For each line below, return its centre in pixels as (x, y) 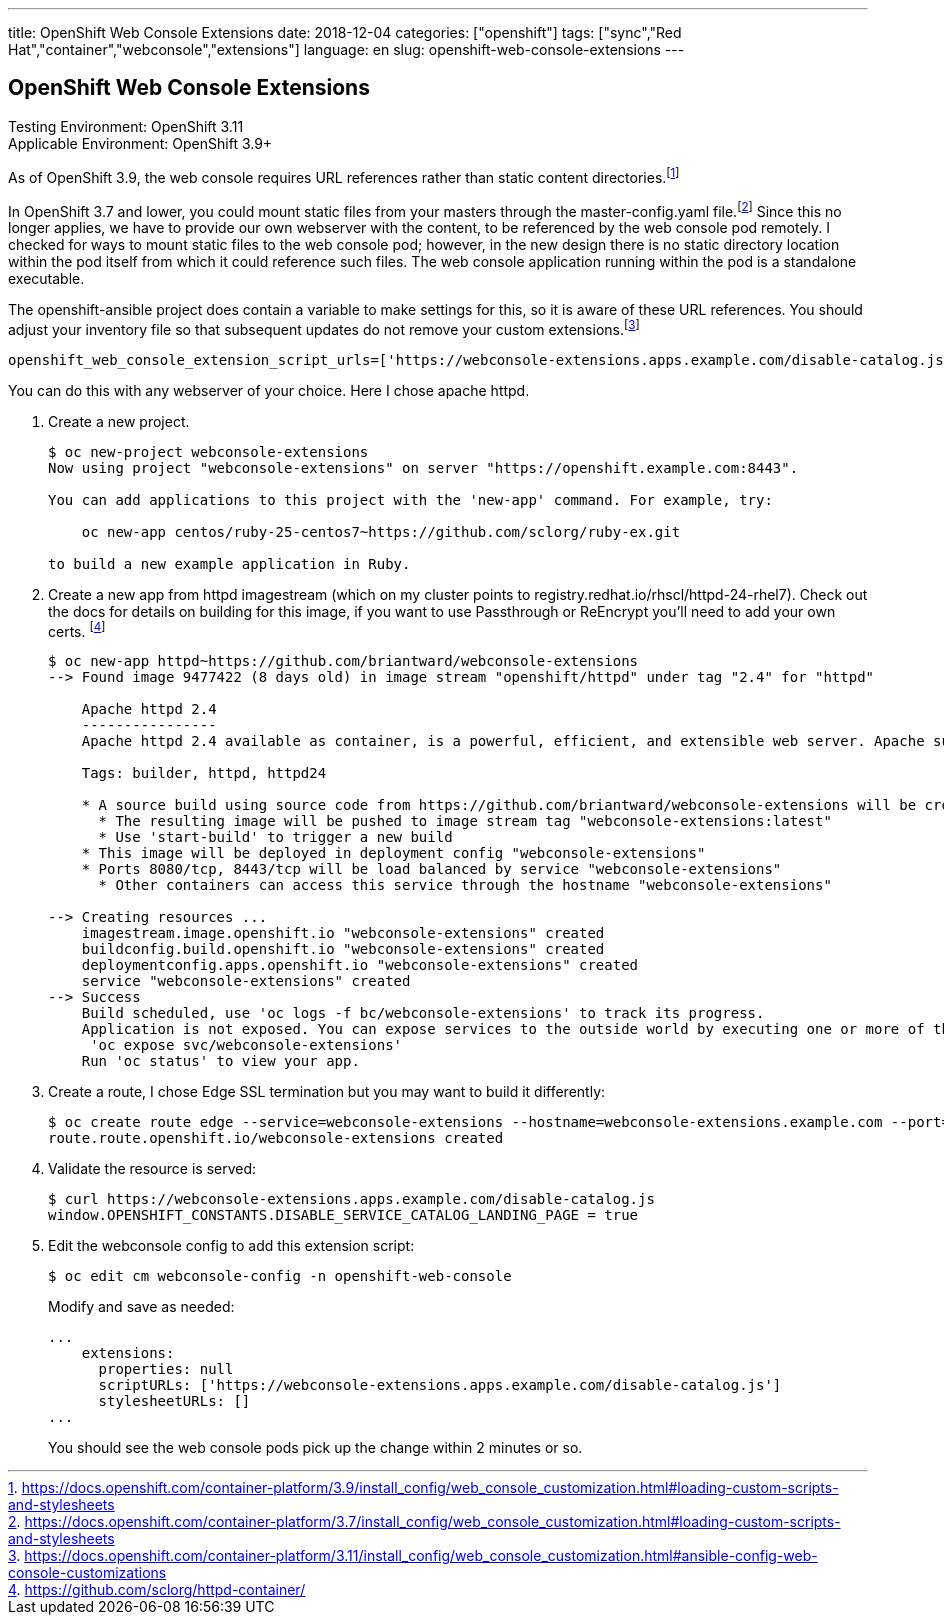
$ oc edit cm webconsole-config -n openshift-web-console (280, 1276)
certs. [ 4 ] (77, 629)
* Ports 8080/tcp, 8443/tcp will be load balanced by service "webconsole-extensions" (431, 869)
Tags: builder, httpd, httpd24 (204, 773)
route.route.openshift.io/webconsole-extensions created (276, 1138)
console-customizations (87, 1573)
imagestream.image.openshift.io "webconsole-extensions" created (343, 933)
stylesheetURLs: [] (174, 1401)
